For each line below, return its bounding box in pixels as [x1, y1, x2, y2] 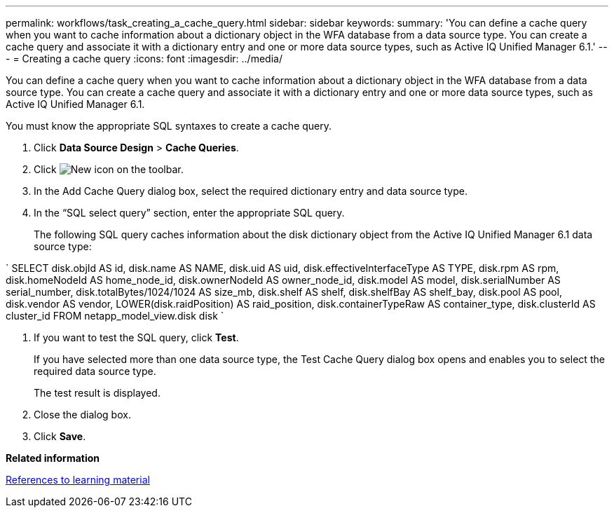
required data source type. [34, 365, 156, 377]
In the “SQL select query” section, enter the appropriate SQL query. [34, 207, 345, 219]
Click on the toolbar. [34, 163, 184, 175]
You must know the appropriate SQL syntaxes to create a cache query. [6, 120, 332, 132]
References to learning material [6, 474, 150, 486]
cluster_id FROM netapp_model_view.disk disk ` [6, 310, 224, 322]
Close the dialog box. [34, 409, 131, 420]
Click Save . [34, 430, 86, 442]
